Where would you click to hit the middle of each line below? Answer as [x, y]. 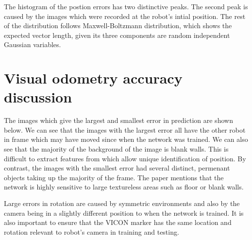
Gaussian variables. [33, 44]
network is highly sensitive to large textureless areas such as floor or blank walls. [124, 187]
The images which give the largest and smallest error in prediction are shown [118, 120]
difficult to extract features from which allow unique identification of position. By [125, 158]
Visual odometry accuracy [93, 78]
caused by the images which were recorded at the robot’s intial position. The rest [125, 16]
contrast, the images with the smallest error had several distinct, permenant [117, 168]
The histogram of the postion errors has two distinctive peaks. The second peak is [126, 6]
